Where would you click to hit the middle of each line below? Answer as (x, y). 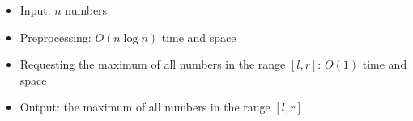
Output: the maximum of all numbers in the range (145, 107)
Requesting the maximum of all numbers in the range (153, 64)
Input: (35, 10)
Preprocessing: (55, 37)
